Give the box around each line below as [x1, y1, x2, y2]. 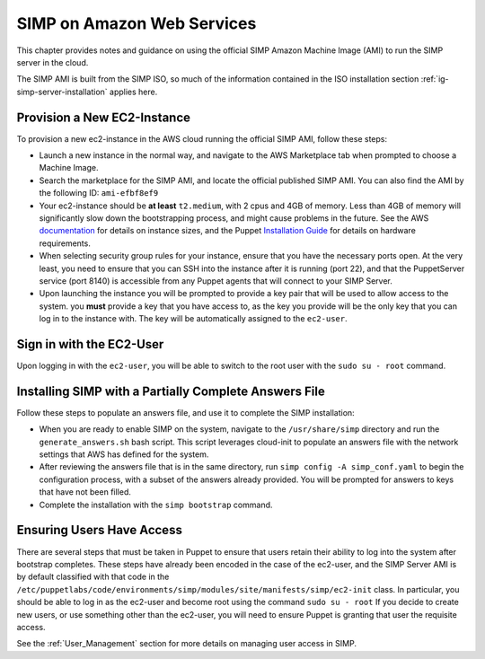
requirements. [39, 238, 92, 249]
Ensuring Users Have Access [16, 523, 183, 538]
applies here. [109, 86, 158, 97]
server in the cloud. [16, 57, 89, 67]
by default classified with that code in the [16, 571, 170, 583]
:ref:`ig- [420, 74, 449, 84]
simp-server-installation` [16, 86, 108, 97]
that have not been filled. [39, 487, 132, 497]
